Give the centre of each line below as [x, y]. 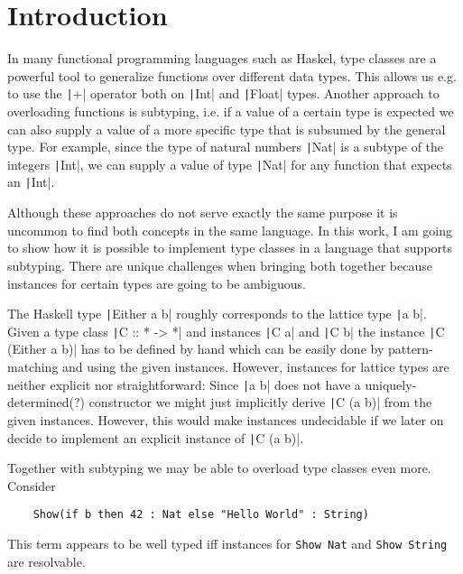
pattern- [410, 349]
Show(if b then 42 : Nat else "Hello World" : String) [201, 515]
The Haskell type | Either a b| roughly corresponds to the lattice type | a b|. [217, 314]
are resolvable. [46, 561]
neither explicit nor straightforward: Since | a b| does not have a [184, 384]
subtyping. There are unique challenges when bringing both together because [220, 265]
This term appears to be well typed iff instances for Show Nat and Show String [227, 543]
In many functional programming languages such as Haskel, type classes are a [222, 58]
